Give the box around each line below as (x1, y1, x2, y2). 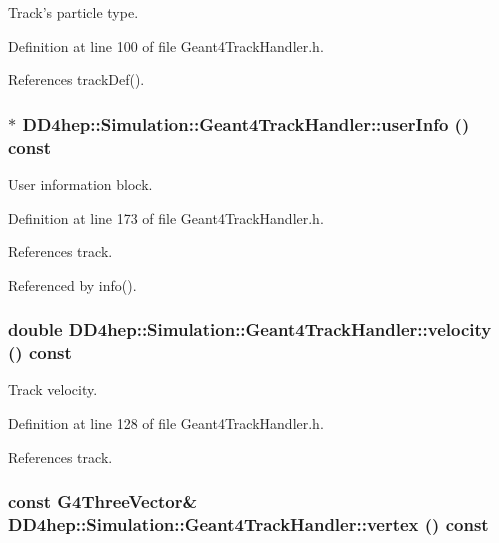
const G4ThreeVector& (8, 489, 198, 514)
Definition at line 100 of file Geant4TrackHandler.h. (8, 35, 324, 56)
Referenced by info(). (8, 274, 137, 295)
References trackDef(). (8, 69, 145, 90)
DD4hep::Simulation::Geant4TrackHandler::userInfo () (22, 111, 470, 136)
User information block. (8, 173, 153, 194)
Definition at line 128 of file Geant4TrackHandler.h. (8, 413, 324, 434)
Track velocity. (8, 379, 98, 400)
